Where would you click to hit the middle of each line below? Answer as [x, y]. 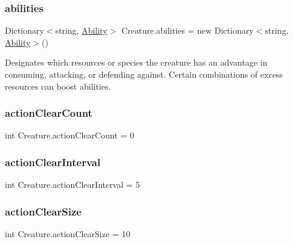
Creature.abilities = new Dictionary [187, 30]
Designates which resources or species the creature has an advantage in [136, 62]
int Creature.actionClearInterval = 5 [72, 185]
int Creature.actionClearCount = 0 [70, 135]
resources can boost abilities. [58, 86]
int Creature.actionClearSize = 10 [68, 234]
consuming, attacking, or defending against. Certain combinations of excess [144, 74]
